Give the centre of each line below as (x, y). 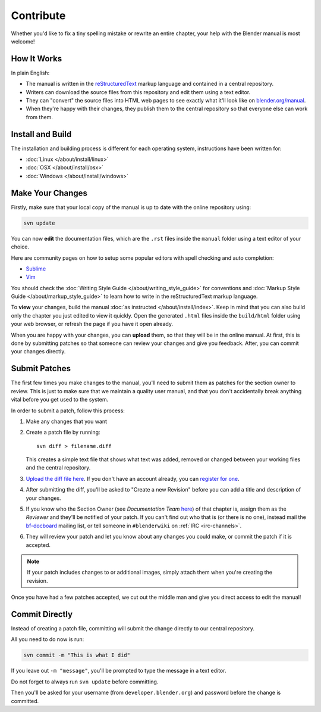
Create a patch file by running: (63, 433)
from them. (40, 117)
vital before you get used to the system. (60, 400)
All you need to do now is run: (48, 639)
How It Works (37, 59)
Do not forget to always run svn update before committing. (85, 682)
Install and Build (41, 134)
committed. (25, 701)
